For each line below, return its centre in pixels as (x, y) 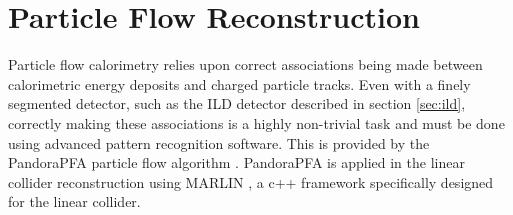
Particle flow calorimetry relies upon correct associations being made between (245, 64)
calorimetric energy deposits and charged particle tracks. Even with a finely (239, 83)
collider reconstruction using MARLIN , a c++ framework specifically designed (251, 181)
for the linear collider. (74, 201)
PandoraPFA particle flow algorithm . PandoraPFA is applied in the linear (236, 162)
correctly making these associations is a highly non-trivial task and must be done (256, 122)
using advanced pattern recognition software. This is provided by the (219, 142)
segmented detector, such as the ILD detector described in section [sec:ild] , (237, 103)
